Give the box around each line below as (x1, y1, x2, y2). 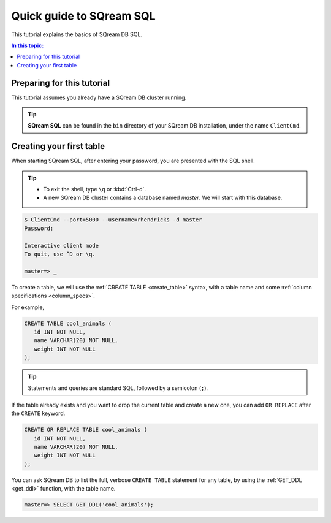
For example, (11, 303, 45, 311)
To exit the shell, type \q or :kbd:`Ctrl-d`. (43, 186, 146, 193)
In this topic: (11, 42, 44, 49)
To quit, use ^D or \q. (24, 251, 96, 258)
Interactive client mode (24, 242, 99, 249)
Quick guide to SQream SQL (11, 9, 156, 23)
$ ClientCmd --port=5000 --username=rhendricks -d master (24, 216, 202, 223)
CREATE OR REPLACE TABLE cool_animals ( (24, 426, 147, 433)
